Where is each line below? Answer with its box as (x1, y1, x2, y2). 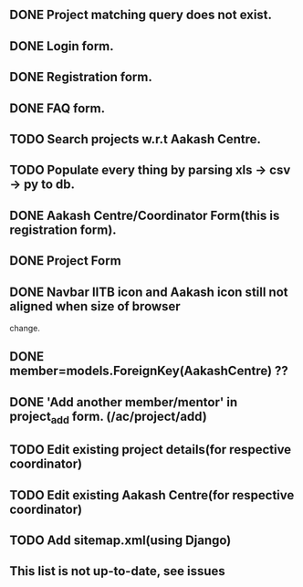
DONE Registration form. (9, 69, 152, 85)
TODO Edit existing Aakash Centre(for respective (9, 487, 295, 503)
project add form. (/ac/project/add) (9, 408, 207, 426)
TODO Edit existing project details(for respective (9, 442, 292, 457)
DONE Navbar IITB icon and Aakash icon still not (9, 284, 289, 299)
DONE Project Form (9, 253, 121, 268)
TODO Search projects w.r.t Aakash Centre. (9, 131, 262, 147)
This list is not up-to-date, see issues (9, 563, 225, 579)
